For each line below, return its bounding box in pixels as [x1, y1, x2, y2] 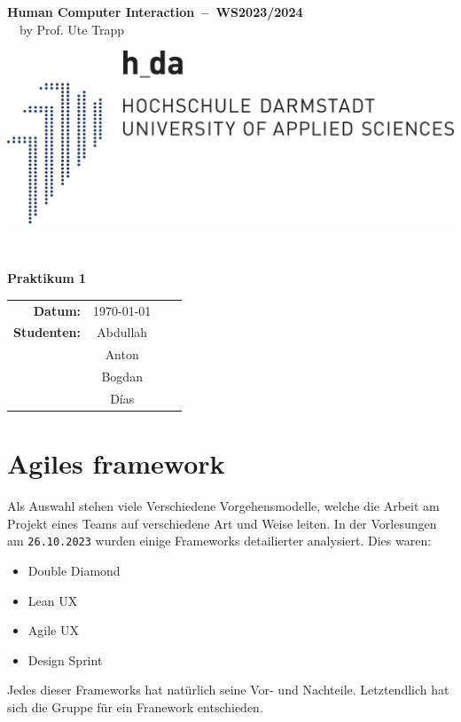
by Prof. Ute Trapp [19, 20, 125, 38]
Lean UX [27, 591, 78, 609]
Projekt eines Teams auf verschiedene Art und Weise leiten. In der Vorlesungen [7, 514, 437, 532]
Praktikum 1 [7, 269, 86, 287]
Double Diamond [27, 561, 121, 580]
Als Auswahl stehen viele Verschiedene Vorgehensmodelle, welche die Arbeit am [7, 497, 440, 515]
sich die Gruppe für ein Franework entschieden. [7, 698, 263, 717]
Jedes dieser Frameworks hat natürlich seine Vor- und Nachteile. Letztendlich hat [7, 680, 449, 699]
